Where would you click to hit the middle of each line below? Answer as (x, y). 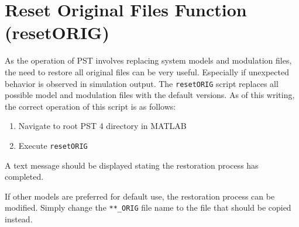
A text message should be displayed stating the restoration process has (132, 165)
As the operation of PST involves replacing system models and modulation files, (148, 60)
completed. (24, 177)
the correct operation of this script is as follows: (90, 106)
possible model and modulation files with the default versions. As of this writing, (150, 95)
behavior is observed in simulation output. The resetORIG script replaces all (142, 83)
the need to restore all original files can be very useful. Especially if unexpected (147, 71)
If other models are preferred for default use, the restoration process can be (140, 196)
